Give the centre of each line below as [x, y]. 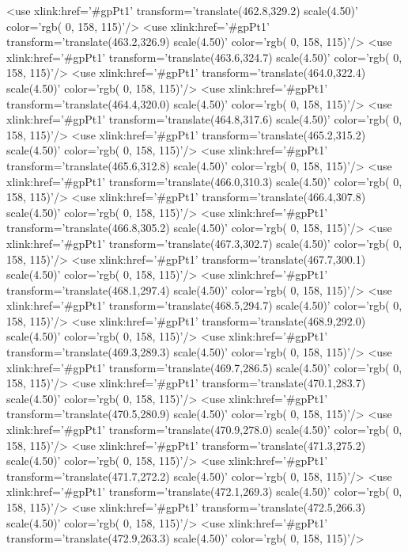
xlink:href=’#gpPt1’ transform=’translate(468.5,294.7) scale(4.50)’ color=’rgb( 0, [204, 305]
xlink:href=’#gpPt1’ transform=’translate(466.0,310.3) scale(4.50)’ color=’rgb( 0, [204, 181]
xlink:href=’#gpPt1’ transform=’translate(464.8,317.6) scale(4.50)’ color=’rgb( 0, [204, 119]
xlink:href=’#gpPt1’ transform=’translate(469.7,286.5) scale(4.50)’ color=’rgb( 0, [204, 367]
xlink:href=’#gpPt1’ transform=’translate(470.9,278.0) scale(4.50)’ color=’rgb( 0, [204, 430]
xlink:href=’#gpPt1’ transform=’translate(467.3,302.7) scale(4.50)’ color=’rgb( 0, [204, 243]
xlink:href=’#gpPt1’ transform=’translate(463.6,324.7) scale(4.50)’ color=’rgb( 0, [204, 57]
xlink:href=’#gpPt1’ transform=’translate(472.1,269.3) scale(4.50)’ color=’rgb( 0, [204, 491]
